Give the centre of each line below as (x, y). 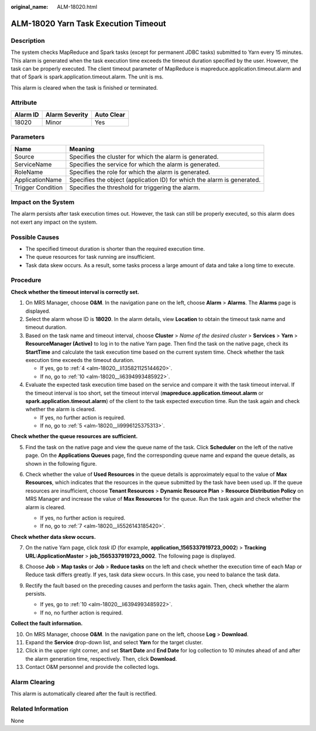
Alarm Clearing (33, 682)
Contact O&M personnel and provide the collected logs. (92, 667)
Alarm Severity (67, 114)
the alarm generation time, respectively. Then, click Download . (101, 658)
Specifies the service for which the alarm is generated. (145, 164)
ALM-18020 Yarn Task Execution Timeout (88, 23)
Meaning (82, 149)
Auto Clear (110, 114)
